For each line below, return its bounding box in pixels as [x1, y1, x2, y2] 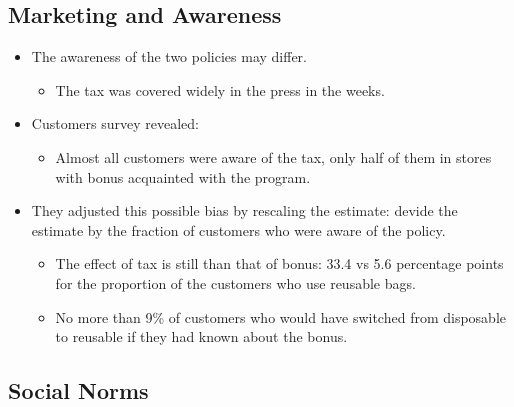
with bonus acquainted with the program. [55, 166, 311, 187]
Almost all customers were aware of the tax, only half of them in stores [55, 146, 492, 167]
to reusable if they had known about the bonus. [55, 326, 348, 347]
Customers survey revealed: [31, 113, 199, 134]
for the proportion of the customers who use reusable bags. [55, 272, 416, 293]
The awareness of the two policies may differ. [31, 46, 307, 67]
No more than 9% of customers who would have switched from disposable [55, 306, 506, 327]
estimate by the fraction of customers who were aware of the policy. [31, 219, 446, 240]
